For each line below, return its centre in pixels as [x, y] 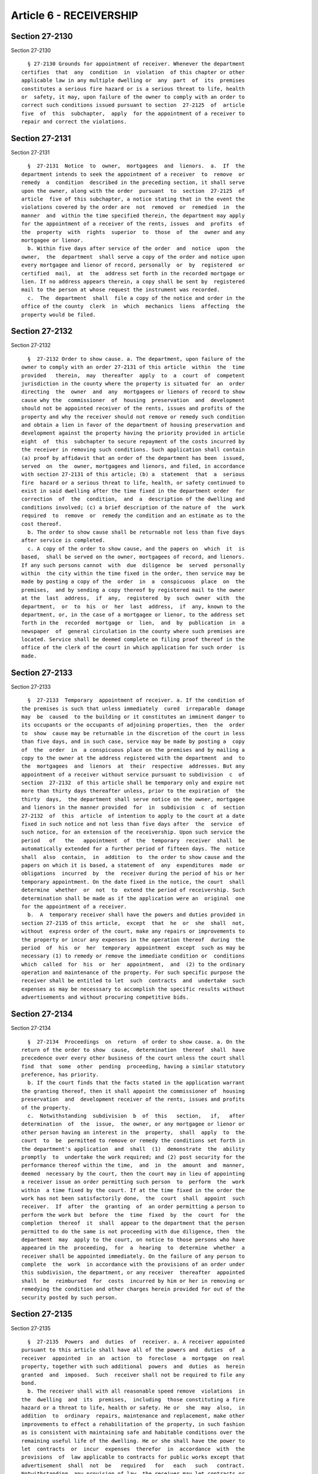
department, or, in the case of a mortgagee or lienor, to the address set [133, 614]
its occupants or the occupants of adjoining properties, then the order [133, 725]
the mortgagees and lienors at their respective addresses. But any [133, 766]
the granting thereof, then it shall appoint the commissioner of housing [133, 1091]
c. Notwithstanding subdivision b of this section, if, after [136, 1116]
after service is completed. [63, 540]
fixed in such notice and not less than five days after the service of [133, 824]
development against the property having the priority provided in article [133, 433]
